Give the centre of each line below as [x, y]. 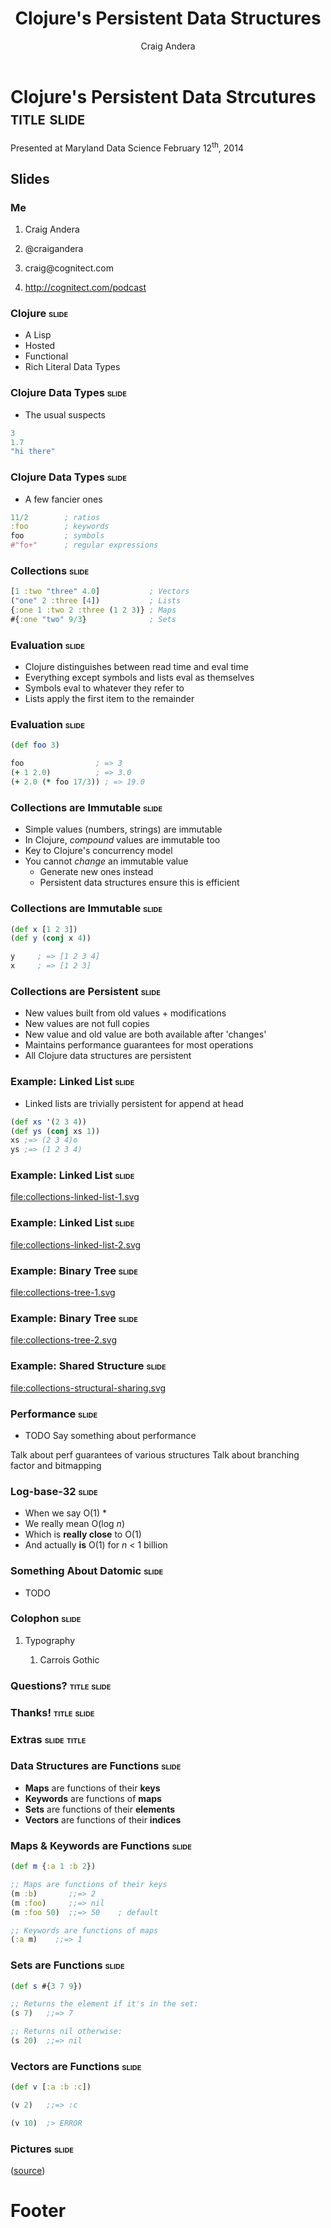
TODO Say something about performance [110, 1435]
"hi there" [33, 452]
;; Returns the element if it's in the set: [104, 2004]
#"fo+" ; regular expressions [84, 545]
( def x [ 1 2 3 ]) [44, 929]
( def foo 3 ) [35, 745]
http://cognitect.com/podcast [85, 288]
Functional [46, 356]
